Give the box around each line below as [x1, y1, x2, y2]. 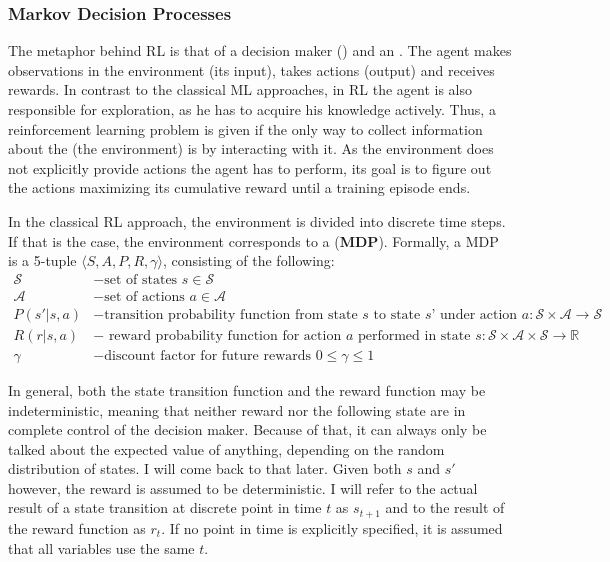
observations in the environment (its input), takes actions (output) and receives [8, 59, 495, 80]
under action [440, 307, 518, 322]
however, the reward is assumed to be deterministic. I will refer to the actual [8, 477, 478, 498]
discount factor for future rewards [104, 348, 312, 363]
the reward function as [8, 517, 146, 538]
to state [373, 307, 421, 322]
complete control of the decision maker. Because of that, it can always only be [8, 419, 487, 440]
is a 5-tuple [8, 250, 77, 271]
